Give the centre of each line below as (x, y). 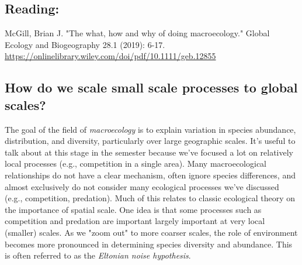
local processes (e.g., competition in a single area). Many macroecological (136, 164)
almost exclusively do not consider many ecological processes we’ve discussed (142, 186)
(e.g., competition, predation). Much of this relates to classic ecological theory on (150, 198)
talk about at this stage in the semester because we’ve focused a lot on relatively (149, 152)
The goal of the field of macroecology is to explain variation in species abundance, (150, 129)
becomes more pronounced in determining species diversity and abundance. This (149, 244)
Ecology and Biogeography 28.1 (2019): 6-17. (85, 44)
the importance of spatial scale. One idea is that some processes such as (133, 209)
